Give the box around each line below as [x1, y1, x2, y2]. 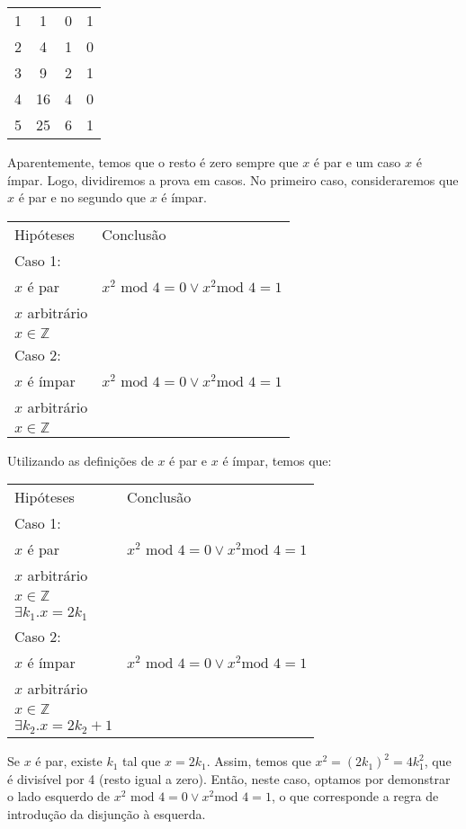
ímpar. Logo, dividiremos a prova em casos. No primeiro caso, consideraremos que [7, 170, 459, 189]
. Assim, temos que [206, 752, 311, 771]
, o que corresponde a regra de [271, 787, 439, 806]
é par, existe [35, 752, 103, 771]
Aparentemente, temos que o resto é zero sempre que [7, 153, 299, 171]
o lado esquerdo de [7, 787, 111, 806]
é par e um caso [313, 153, 401, 171]
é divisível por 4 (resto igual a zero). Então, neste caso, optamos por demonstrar [7, 769, 451, 788]
